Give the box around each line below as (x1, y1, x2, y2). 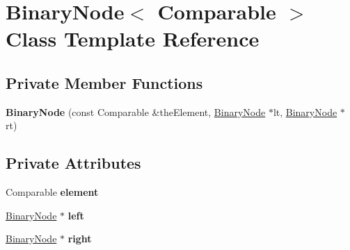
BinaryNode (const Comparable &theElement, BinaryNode (6, 104, 266, 119)
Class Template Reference (6, 24, 260, 53)
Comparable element (6, 185, 99, 199)
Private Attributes (6, 152, 141, 174)
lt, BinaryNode (273, 104, 337, 119)
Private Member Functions (6, 72, 203, 93)
